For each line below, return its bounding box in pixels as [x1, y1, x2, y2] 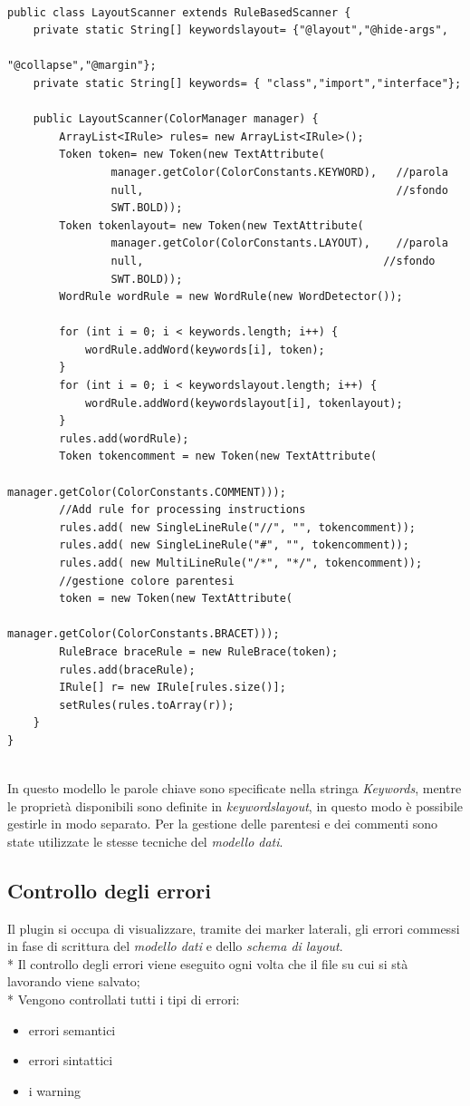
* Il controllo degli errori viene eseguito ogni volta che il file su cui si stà [7, 954, 408, 973]
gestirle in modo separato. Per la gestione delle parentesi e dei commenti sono [7, 814, 438, 833]
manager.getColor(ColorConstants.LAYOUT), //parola [110, 237, 448, 250]
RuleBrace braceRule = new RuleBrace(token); [59, 645, 339, 658]
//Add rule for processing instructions [59, 503, 306, 517]
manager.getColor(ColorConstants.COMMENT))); [7, 485, 286, 499]
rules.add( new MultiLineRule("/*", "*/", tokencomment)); [59, 557, 423, 569]
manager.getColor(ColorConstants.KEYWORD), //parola [110, 165, 448, 179]
